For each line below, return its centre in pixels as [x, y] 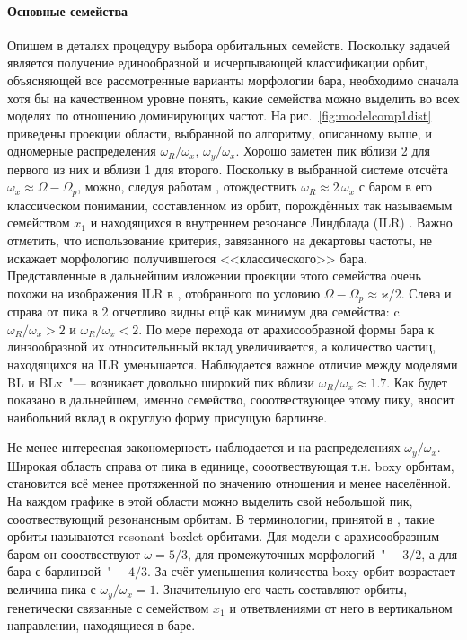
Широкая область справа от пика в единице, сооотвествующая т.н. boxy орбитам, [231, 465]
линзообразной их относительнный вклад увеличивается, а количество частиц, [222, 347]
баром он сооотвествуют [74, 553]
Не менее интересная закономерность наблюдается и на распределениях [204, 447]
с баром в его [396, 187]
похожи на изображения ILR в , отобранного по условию [164, 293]
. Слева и [426, 293]
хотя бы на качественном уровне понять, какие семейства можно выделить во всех [233, 98]
